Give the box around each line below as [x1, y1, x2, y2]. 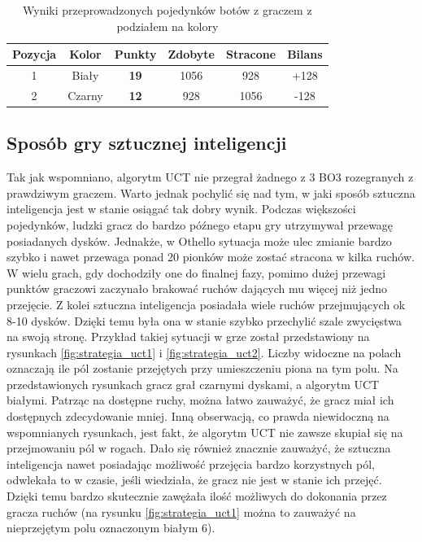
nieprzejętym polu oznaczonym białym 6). [7, 519, 215, 536]
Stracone [225, 46, 276, 63]
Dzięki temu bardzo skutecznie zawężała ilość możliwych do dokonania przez [7, 487, 387, 505]
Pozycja [12, 46, 57, 63]
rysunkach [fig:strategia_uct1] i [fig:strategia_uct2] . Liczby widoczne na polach [7, 343, 402, 361]
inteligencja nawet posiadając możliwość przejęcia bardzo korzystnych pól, [7, 455, 375, 472]
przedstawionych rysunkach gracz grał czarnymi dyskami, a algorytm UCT [7, 375, 380, 392]
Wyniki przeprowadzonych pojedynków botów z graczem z [23, 2, 312, 18]
